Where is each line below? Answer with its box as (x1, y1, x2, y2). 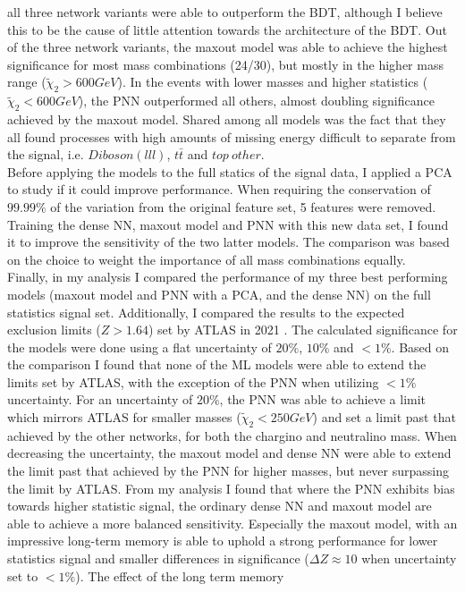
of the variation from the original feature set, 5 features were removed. (50, 197, 436, 216)
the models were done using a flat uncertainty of (7, 337, 272, 356)
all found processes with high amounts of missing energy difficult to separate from (7, 127, 456, 146)
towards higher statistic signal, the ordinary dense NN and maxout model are (7, 496, 432, 515)
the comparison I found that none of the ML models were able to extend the (7, 355, 427, 374)
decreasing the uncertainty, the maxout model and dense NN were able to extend (7, 444, 452, 462)
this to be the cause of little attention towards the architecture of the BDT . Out (7, 20, 447, 38)
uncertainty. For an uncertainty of (7, 390, 193, 409)
